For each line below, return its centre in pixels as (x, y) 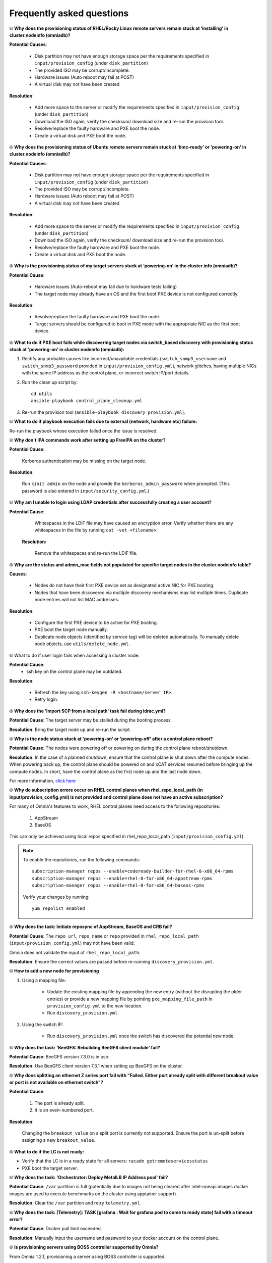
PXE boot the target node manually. (71, 629)
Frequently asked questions (69, 13)
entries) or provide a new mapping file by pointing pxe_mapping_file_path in (130, 999)
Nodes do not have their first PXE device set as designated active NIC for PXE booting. (124, 586)
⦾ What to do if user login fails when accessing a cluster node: (74, 655)
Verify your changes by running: (56, 897)
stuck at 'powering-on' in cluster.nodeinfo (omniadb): (67, 349)
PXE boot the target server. (50, 1168)
